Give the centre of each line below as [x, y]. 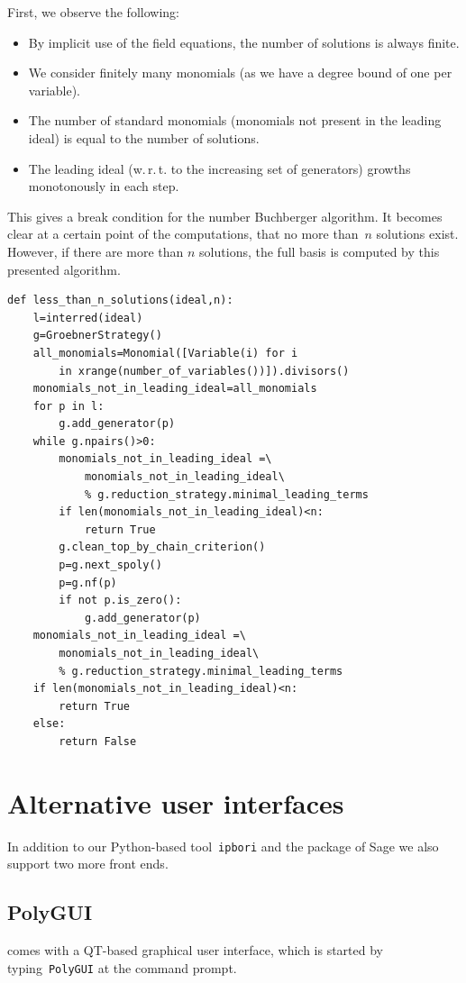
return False [98, 741]
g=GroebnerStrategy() [97, 336]
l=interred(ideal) [88, 318]
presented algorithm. [64, 269]
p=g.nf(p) [88, 583]
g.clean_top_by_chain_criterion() [162, 547]
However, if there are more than [96, 251]
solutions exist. [417, 234]
